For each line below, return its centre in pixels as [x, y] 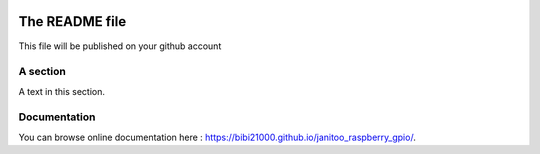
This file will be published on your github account [120, 46]
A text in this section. [61, 91]
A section [42, 72]
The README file [72, 21]
